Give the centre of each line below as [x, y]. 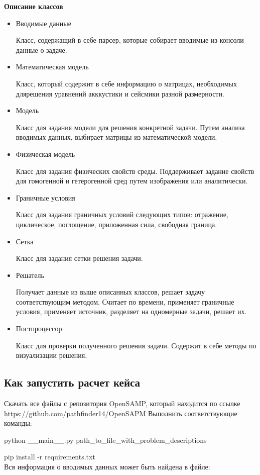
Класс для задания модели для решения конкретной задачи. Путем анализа [130, 127]
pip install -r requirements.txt [50, 457]
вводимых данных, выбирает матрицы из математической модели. [116, 137]
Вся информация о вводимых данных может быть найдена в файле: [107, 467]
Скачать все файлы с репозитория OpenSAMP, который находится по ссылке [122, 403]
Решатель [30, 275]
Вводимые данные [43, 23]
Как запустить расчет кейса [72, 382]
